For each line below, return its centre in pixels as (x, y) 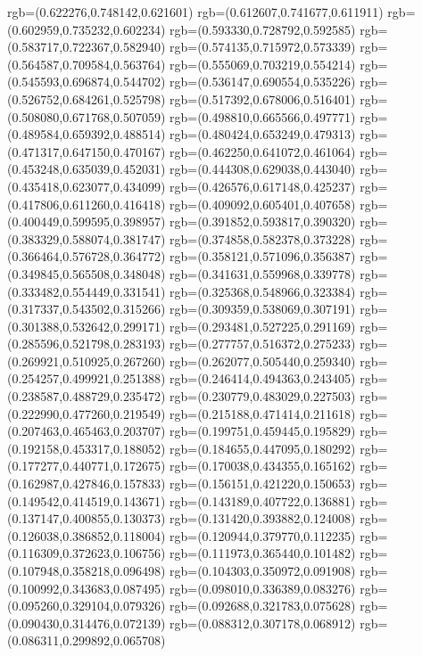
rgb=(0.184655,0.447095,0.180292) (263, 448)
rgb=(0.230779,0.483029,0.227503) (263, 396)
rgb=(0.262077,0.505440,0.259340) (263, 361)
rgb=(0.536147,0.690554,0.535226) (263, 82)
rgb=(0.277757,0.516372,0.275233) (263, 344)
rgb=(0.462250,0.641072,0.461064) (263, 151)
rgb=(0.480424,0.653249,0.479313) (263, 134)
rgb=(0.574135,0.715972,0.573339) (263, 47)
